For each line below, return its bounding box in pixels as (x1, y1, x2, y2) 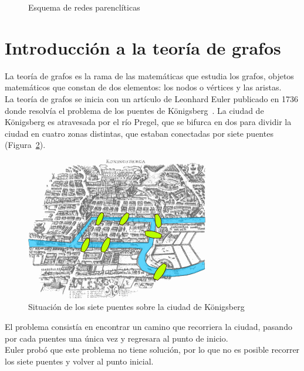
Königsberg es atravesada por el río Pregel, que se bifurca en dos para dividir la (5, 116, 292, 128)
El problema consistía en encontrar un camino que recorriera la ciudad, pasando (5, 321, 292, 333)
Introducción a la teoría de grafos (5, 35, 281, 59)
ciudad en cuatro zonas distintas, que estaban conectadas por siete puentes (5, 127, 273, 139)
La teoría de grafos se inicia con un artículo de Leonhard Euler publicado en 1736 (5, 92, 298, 104)
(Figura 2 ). (5, 139, 46, 151)
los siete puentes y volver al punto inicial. (5, 355, 154, 367)
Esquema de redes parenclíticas (28, 1, 140, 13)
